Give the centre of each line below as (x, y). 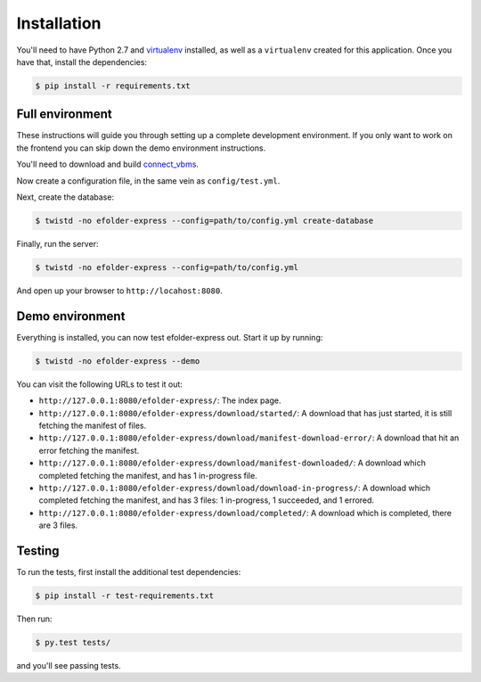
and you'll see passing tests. (69, 665)
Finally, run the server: (57, 243)
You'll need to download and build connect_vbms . (108, 164)
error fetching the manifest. (89, 450)
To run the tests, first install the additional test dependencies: (129, 572)
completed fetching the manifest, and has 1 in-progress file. (148, 475)
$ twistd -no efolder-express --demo (118, 361)
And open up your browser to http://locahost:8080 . (119, 291)
